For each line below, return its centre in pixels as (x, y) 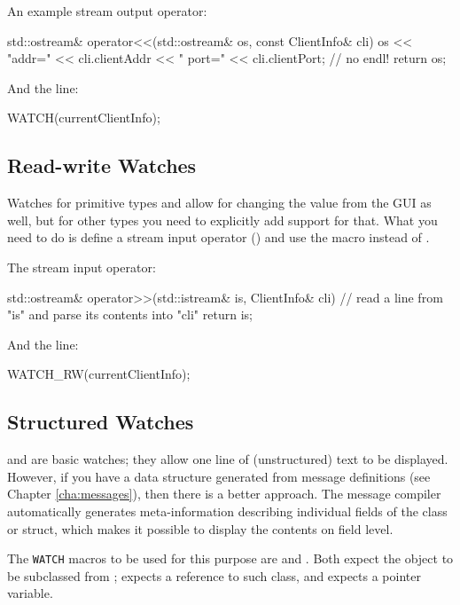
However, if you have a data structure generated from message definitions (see (219, 476)
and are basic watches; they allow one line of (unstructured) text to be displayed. (228, 459)
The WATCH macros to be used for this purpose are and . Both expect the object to (230, 558)
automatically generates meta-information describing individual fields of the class (227, 511)
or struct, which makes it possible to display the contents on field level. (200, 528)
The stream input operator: (82, 267)
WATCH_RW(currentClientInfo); (99, 374)
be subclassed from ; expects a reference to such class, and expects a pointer (214, 575)
